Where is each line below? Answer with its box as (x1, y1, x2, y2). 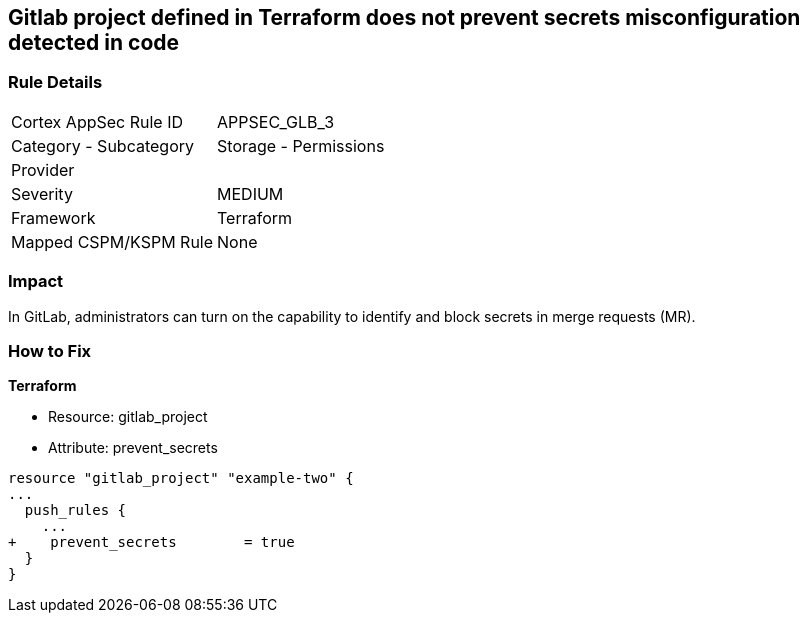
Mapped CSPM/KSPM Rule (11, 231, 214, 252)
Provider (11, 159, 75, 180)
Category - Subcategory (11, 135, 194, 156)
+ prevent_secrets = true (8, 534, 295, 551)
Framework (11, 207, 96, 228)
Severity (11, 183, 73, 204)
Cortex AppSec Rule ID (11, 111, 184, 132)
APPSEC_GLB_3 (217, 111, 335, 132)
